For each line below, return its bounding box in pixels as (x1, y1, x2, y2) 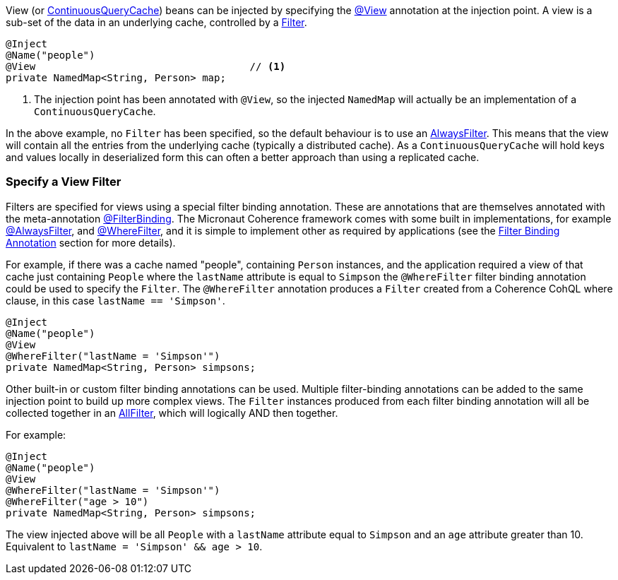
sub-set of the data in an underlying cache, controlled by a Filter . (6, 16, 307, 28)
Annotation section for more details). (6, 236, 176, 249)
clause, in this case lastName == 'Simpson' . (6, 294, 225, 307)
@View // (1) (6, 61, 286, 72)
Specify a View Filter (6, 174, 121, 189)
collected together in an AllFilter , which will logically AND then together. (6, 406, 338, 419)
